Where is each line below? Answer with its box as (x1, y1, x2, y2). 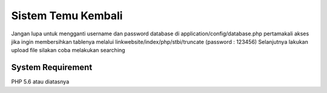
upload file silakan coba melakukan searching (11, 47, 125, 54)
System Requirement (11, 62, 93, 73)
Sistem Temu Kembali (11, 9, 123, 22)
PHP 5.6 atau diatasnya (11, 78, 70, 85)
